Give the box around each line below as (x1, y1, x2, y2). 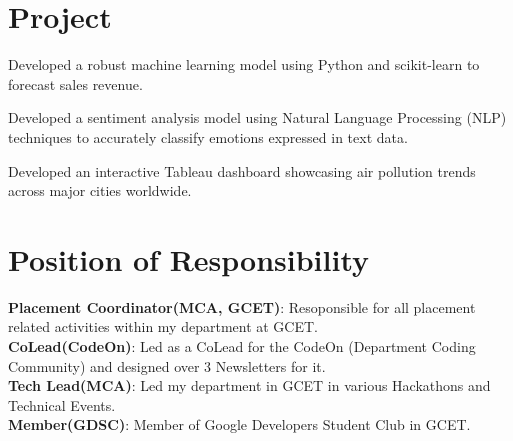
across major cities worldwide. (8, 180, 192, 201)
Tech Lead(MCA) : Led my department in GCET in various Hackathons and (8, 375, 491, 396)
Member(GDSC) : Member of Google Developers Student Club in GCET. (8, 414, 471, 435)
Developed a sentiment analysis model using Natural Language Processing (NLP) (8, 107, 507, 128)
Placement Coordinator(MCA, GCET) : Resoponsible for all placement (8, 296, 476, 317)
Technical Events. (8, 394, 116, 415)
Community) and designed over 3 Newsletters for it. (8, 355, 326, 376)
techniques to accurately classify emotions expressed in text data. (8, 126, 408, 147)
